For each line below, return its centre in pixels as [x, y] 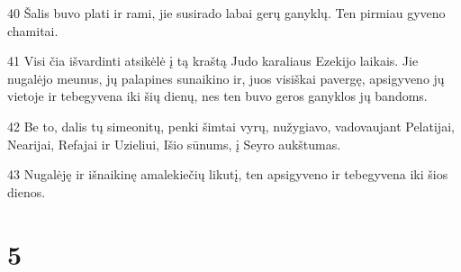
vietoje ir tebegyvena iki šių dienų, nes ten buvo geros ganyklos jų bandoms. [217, 96]
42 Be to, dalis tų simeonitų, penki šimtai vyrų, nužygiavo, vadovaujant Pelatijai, [231, 126]
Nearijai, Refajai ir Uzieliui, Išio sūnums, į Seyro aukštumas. [174, 144]
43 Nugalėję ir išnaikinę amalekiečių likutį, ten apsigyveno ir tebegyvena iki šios [228, 174]
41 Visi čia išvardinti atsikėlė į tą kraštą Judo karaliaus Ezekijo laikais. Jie [213, 61]
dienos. [27, 191]
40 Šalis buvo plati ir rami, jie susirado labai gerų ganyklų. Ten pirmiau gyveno [226, 13]
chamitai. [33, 30]
